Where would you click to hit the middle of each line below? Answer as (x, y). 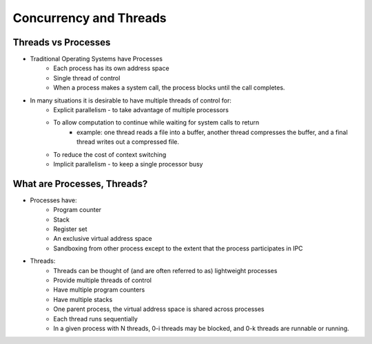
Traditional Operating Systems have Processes (96, 59)
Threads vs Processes (62, 42)
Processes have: (53, 200)
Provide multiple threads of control (102, 280)
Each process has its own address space (111, 68)
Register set (70, 229)
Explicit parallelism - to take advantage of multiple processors (141, 110)
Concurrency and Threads (90, 18)
